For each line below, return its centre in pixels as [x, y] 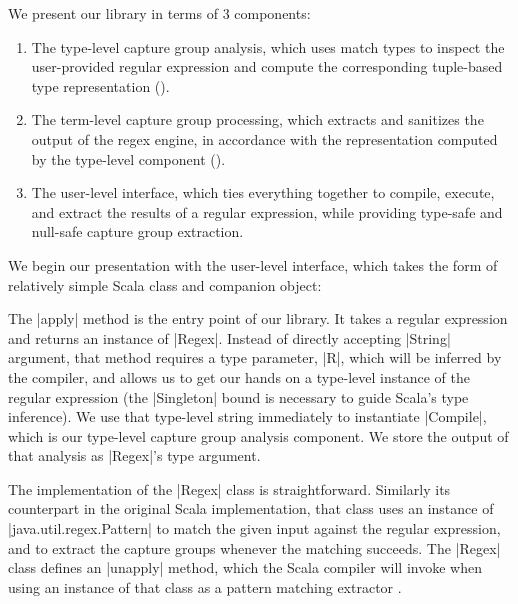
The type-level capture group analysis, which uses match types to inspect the [268, 46]
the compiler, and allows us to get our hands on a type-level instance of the [239, 376]
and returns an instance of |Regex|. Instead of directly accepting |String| [229, 337]
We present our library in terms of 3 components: [159, 13]
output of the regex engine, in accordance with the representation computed [264, 138]
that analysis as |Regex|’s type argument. [134, 455]
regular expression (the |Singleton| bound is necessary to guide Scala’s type [238, 396]
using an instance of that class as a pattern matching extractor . [205, 586]
